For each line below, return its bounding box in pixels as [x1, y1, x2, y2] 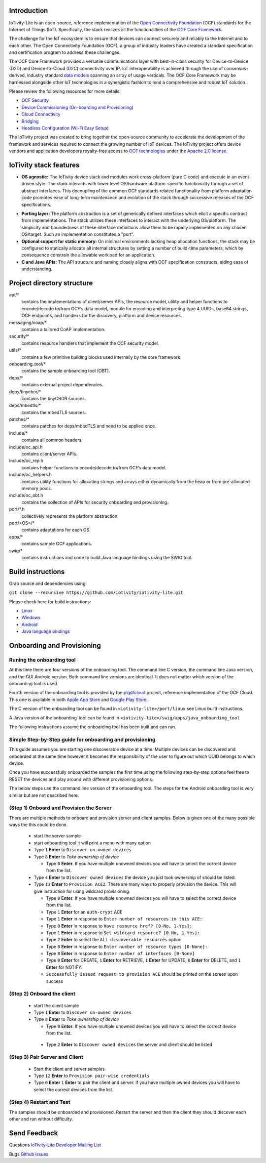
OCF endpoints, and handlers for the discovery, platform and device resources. [21, 313, 182, 319]
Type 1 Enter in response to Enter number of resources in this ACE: [46, 916, 203, 922]
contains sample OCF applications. [21, 541, 92, 547]
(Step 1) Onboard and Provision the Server [9, 804, 112, 811]
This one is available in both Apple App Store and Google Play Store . [9, 697, 148, 703]
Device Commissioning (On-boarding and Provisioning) [21, 104, 133, 110]
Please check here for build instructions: [9, 598, 91, 605]
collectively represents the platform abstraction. [21, 513, 119, 519]
